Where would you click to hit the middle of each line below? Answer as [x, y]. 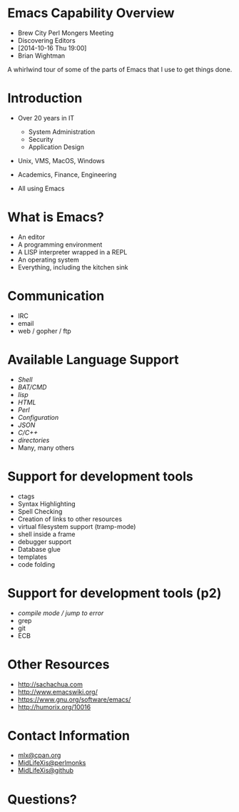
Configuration [38, 417]
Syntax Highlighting [47, 503]
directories [34, 440]
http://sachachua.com [50, 684]
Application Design [56, 147]
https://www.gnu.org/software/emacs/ [74, 699]
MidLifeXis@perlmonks [52, 763]
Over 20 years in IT [46, 118]
